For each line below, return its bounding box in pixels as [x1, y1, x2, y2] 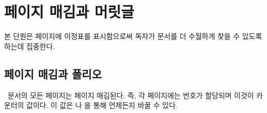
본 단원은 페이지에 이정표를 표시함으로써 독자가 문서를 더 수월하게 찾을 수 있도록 [4, 31, 262, 41]
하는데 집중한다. [4, 40, 55, 51]
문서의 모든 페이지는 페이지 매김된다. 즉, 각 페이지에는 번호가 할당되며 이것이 [7, 89, 254, 100]
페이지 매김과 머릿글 [4, 1, 135, 22]
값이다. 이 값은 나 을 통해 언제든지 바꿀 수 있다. [26, 100, 178, 110]
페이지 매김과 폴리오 [4, 65, 102, 81]
